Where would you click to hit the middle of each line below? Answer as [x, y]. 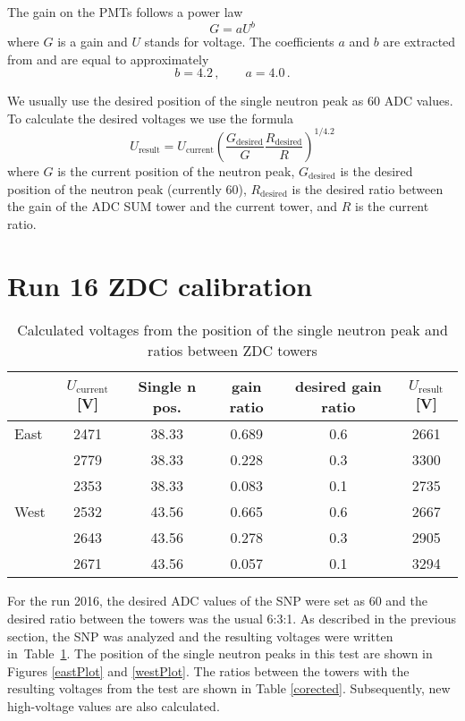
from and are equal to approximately [108, 59]
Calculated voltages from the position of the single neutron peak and [232, 330]
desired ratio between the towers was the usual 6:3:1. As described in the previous [232, 619]
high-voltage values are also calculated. [114, 706]
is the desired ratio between [368, 188]
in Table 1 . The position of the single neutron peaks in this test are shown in [220, 653]
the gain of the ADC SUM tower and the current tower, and [173, 206]
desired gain [338, 386]
